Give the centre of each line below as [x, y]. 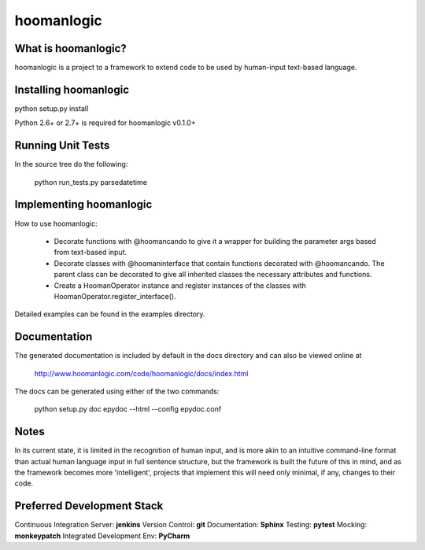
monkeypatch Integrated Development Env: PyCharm [102, 536]
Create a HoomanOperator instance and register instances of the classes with [180, 285]
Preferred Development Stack [89, 506]
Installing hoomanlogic [72, 89]
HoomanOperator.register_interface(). [115, 296]
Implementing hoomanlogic [83, 205]
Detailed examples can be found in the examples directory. [110, 314]
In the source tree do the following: [71, 164]
